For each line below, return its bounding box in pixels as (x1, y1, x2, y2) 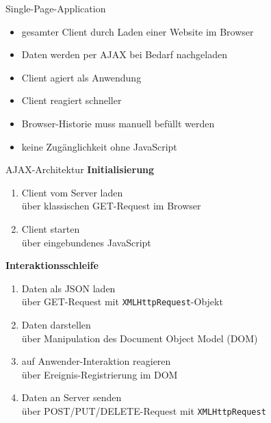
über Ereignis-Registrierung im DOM (21, 367, 178, 381)
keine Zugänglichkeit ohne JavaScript (21, 139, 177, 153)
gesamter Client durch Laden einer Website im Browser (21, 24, 254, 38)
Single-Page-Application (5, 1, 106, 15)
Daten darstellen (21, 317, 91, 331)
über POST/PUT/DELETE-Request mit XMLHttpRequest (21, 403, 266, 418)
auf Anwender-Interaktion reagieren (21, 354, 171, 368)
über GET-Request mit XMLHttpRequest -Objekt (21, 294, 223, 309)
